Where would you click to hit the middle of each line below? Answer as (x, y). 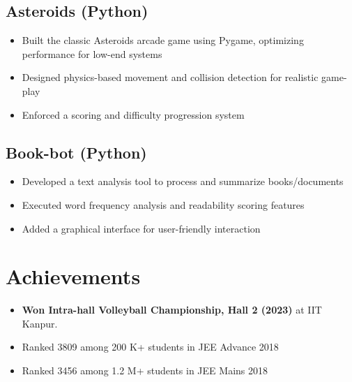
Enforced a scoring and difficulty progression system (133, 114)
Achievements (73, 276)
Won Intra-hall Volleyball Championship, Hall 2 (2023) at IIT (172, 310)
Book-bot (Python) (76, 152)
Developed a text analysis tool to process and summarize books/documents (183, 181)
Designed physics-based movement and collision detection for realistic (170, 77)
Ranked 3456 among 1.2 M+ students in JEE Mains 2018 (145, 370)
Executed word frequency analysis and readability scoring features (163, 204)
